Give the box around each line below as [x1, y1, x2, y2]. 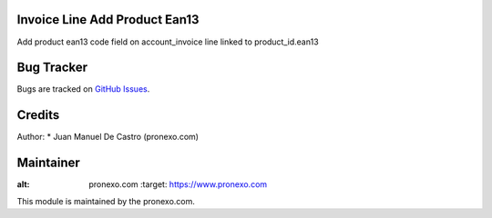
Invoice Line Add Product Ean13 [16, 12, 200, 27]
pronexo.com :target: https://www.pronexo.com [88, 179, 268, 190]
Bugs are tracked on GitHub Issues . [16, 84, 150, 94]
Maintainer [16, 155, 81, 171]
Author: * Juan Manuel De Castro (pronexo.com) [16, 132, 200, 143]
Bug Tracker [16, 60, 88, 75]
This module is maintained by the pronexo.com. [16, 195, 196, 206]
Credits [16, 107, 60, 123]
